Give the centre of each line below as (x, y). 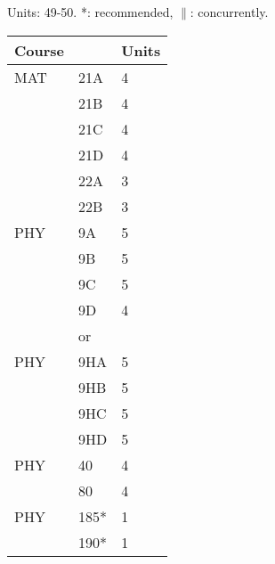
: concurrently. (229, 12)
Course (40, 50)
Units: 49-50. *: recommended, (90, 12)
